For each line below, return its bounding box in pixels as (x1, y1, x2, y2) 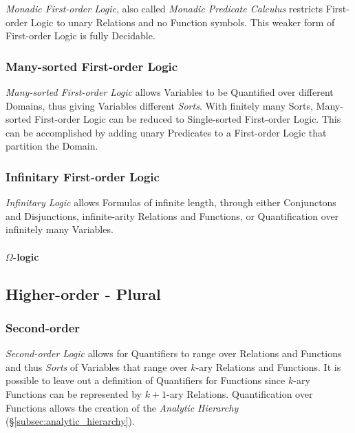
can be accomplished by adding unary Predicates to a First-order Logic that (6, 125, 327, 139)
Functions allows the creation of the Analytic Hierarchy (6, 400, 239, 414)
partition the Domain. (6, 139, 98, 153)
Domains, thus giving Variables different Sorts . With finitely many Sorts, (6, 98, 313, 112)
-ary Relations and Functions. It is (195, 359, 341, 374)
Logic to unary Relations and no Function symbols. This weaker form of (30, 14, 335, 29)
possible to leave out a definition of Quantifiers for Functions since (6, 373, 286, 387)
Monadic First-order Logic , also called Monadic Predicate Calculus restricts (6, 1, 323, 15)
